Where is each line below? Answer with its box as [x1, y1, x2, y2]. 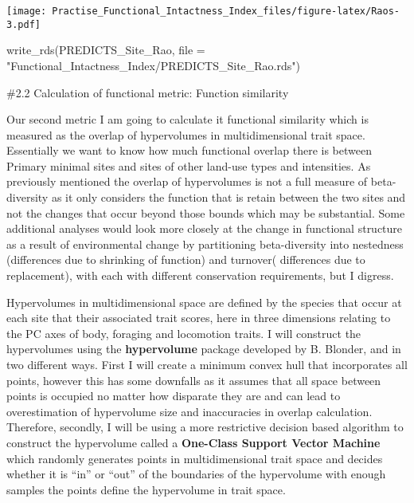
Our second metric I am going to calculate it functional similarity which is [6, 111, 369, 128]
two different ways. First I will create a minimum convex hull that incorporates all [6, 356, 408, 372]
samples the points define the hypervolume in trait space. [6, 481, 286, 497]
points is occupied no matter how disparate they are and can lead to [6, 387, 341, 404]
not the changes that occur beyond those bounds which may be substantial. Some [6, 204, 405, 221]
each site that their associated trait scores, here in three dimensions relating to [6, 309, 391, 326]
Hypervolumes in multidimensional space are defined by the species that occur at [6, 293, 402, 310]
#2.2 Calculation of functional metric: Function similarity [6, 84, 289, 100]
